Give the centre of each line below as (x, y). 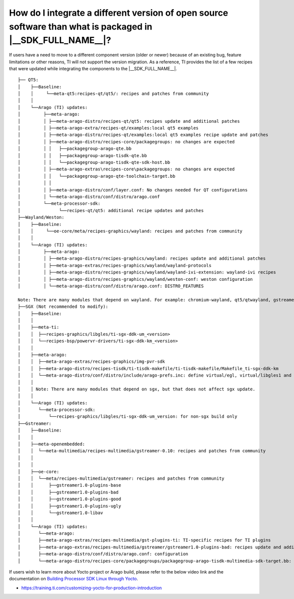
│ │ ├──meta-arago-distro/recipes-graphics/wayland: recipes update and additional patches (142, 259)
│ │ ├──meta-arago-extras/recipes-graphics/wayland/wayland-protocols (115, 265)
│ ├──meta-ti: (38, 327)
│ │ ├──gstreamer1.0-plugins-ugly (70, 506)
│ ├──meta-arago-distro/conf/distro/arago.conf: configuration (103, 554)
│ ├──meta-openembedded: (51, 444)
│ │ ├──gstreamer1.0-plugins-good (70, 499)
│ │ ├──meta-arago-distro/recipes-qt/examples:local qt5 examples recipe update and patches (143, 135)
